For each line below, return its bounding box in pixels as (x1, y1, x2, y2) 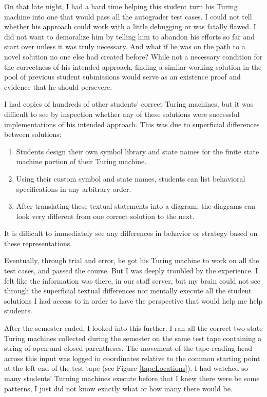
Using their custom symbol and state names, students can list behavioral (16, 173, 245, 184)
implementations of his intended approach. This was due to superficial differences (4, 118, 260, 129)
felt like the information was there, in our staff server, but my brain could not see (4, 275, 261, 286)
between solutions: (4, 129, 62, 140)
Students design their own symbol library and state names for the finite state (16, 146, 259, 156)
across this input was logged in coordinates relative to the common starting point (4, 352, 260, 363)
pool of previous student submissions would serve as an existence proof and (4, 71, 241, 82)
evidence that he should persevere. (4, 81, 112, 92)
